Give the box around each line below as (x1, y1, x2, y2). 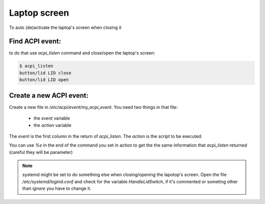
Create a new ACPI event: (9, 91, 89, 100)
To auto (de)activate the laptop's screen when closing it (9, 25, 122, 30)
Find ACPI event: (9, 37, 61, 46)
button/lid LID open (19, 77, 69, 83)
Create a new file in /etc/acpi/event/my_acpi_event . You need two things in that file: (9, 104, 178, 110)
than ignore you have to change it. (22, 185, 92, 191)
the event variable (33, 115, 70, 121)
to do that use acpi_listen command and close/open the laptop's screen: (9, 50, 156, 56)
